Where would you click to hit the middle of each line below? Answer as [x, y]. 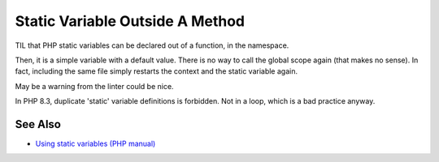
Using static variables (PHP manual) [96, 144]
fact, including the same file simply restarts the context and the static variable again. [156, 71]
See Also [38, 124]
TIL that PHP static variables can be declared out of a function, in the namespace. [152, 45]
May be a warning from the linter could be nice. [94, 86]
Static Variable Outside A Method [130, 21]
